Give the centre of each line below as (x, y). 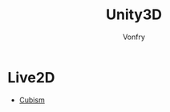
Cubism (32, 100)
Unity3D (134, 15)
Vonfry (134, 37)
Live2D (31, 77)
